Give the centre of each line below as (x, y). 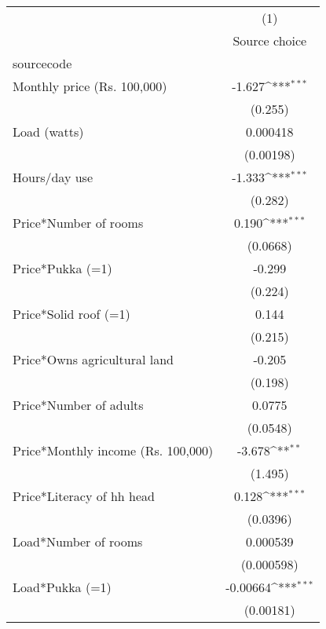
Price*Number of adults (78, 405)
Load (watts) (48, 132)
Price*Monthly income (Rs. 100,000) (113, 450)
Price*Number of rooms (78, 223)
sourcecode (42, 63)
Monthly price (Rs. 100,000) (90, 86)
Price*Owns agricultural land (93, 359)
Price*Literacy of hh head (84, 496)
